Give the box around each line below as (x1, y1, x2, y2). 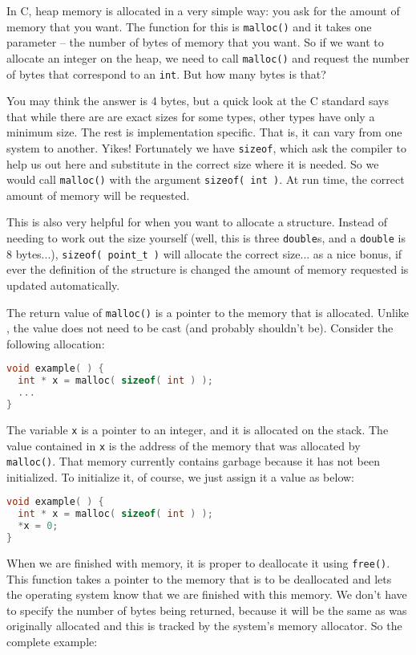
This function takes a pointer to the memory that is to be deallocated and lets (6, 570, 392, 587)
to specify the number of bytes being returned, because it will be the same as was (6, 601, 407, 618)
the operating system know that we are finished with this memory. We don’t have (6, 586, 407, 603)
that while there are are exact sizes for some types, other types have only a (6, 108, 375, 124)
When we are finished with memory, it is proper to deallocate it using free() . (6, 554, 390, 571)
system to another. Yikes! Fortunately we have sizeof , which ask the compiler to (6, 139, 406, 156)
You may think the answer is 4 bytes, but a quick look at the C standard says (6, 92, 389, 109)
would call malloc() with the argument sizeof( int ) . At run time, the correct (6, 171, 405, 188)
